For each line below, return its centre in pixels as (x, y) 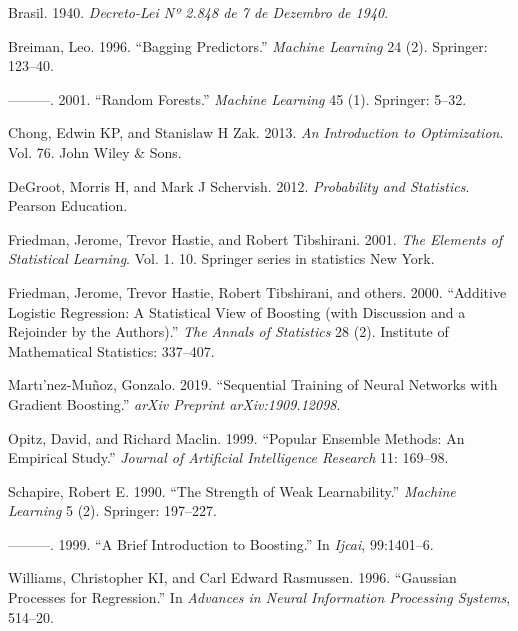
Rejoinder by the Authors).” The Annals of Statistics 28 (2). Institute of (228, 331)
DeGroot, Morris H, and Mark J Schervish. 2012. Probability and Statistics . (239, 185)
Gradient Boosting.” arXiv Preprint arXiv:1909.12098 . (174, 403)
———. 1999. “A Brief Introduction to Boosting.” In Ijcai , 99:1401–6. (221, 543)
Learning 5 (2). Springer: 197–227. (112, 510)
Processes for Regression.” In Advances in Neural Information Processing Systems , (259, 597)
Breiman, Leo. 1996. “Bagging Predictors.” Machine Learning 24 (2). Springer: (248, 45)
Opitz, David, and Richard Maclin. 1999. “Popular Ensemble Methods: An (236, 437)
